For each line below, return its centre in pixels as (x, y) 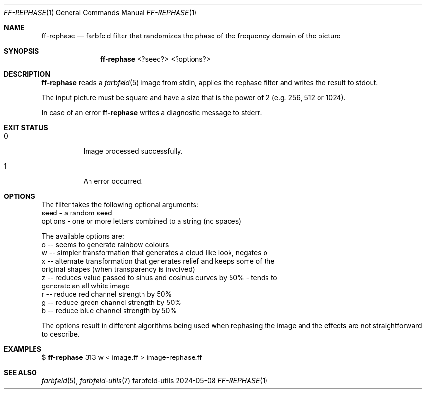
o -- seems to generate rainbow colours (105, 244)
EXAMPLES (23, 349)
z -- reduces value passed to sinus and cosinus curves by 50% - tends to (159, 277)
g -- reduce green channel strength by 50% (112, 302)
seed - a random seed (77, 213)
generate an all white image (86, 286)
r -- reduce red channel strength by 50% (107, 294)
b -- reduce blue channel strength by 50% (109, 311)
